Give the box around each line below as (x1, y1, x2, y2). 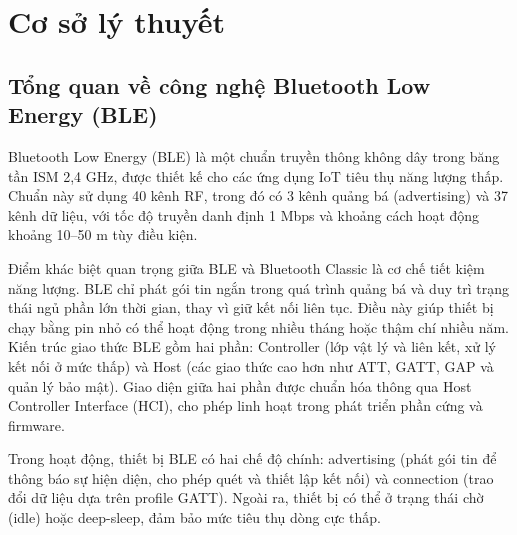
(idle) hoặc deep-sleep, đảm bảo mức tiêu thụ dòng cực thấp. (8, 507, 382, 528)
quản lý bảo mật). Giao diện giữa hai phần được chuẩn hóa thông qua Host (8, 375, 472, 396)
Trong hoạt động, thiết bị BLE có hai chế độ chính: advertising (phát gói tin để (8, 448, 497, 469)
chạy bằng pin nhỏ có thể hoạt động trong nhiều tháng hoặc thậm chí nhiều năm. (8, 316, 509, 337)
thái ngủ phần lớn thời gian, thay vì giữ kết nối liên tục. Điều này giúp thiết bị (8, 297, 494, 318)
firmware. (8, 414, 65, 435)
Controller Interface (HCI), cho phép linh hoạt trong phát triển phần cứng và (8, 395, 483, 416)
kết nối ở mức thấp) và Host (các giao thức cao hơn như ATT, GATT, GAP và (8, 355, 494, 376)
